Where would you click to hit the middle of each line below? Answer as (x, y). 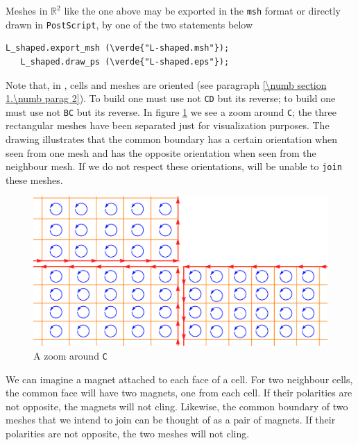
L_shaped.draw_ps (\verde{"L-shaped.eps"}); (125, 61)
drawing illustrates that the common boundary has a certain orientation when (172, 139)
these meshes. (34, 179)
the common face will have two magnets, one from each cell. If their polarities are (179, 393)
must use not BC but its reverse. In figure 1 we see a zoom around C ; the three (171, 111)
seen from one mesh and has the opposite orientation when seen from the (161, 152)
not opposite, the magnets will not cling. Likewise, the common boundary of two (177, 406)
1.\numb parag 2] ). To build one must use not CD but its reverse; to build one (171, 98)
